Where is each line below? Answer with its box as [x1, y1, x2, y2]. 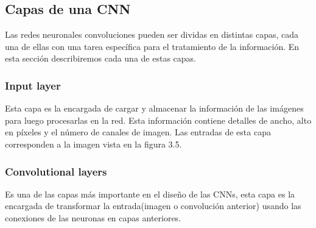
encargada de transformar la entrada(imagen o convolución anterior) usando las [5, 199, 301, 212]
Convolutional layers [5, 163, 107, 179]
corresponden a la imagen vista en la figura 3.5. [5, 137, 182, 150]
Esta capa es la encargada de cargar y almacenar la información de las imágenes [5, 102, 304, 115]
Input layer [5, 77, 61, 93]
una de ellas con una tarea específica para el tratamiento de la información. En [5, 40, 300, 52]
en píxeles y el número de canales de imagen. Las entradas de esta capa [5, 126, 271, 138]
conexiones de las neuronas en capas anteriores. [5, 211, 181, 224]
